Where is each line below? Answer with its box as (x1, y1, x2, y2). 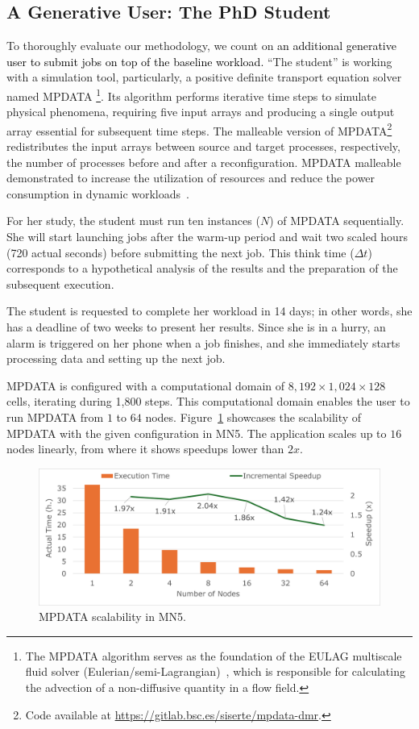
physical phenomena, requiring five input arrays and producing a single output (6, 103, 395, 120)
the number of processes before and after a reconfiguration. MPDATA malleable (6, 153, 401, 170)
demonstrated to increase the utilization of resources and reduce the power (6, 169, 375, 186)
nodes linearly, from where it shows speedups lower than (6, 440, 284, 457)
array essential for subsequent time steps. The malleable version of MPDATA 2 (6, 119, 392, 139)
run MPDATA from (6, 408, 104, 425)
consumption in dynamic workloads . (6, 185, 189, 202)
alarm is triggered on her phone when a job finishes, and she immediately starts (6, 334, 400, 351)
